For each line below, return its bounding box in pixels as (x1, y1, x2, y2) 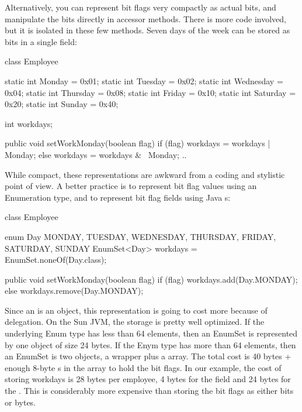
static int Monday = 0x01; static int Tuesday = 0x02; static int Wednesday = (5, 74, 283, 87)
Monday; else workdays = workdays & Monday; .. (5, 148, 187, 160)
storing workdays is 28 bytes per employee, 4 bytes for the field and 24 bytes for (5, 373, 291, 385)
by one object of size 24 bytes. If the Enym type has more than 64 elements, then (5, 338, 296, 351)
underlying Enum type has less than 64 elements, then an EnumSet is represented (5, 327, 298, 339)
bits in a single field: (5, 35, 77, 47)
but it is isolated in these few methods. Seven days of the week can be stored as (5, 24, 290, 36)
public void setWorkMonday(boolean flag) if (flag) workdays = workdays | (5, 137, 270, 149)
